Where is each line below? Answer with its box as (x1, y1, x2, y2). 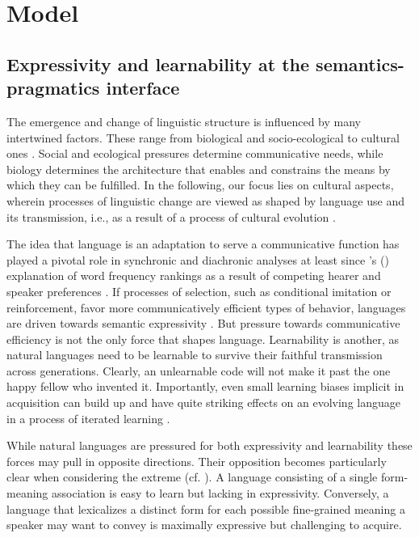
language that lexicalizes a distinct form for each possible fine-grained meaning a (6, 500, 405, 517)
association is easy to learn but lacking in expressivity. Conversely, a (51, 485, 389, 502)
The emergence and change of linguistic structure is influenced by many (6, 112, 361, 129)
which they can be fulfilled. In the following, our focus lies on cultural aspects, (6, 176, 394, 193)
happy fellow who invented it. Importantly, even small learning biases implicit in (6, 378, 404, 395)
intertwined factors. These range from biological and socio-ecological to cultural (6, 129, 400, 146)
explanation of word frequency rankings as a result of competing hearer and (6, 267, 381, 284)
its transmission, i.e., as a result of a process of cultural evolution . (6, 208, 336, 225)
